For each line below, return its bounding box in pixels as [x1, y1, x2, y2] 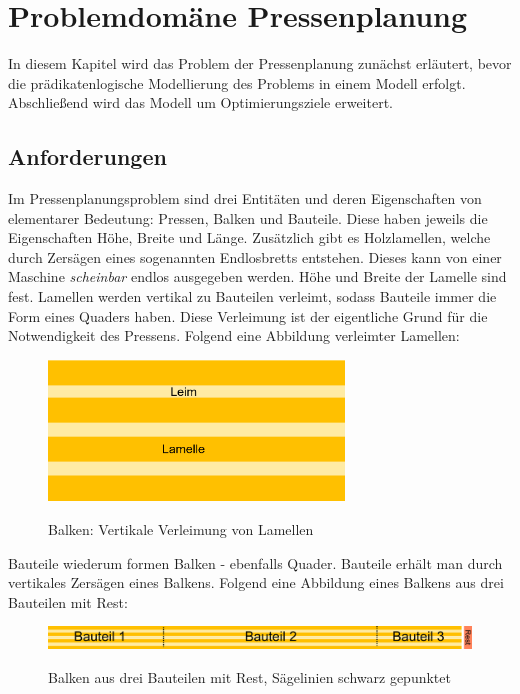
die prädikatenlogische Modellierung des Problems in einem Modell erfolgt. [8, 72, 466, 93]
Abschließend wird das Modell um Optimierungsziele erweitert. [8, 92, 393, 113]
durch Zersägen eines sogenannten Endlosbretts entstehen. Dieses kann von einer [8, 246, 502, 267]
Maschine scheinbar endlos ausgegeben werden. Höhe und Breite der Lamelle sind [8, 266, 507, 287]
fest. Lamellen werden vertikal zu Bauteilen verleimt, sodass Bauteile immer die [8, 286, 497, 307]
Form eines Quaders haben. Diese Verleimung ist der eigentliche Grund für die [8, 305, 488, 326]
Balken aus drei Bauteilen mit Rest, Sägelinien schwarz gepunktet [48, 666, 451, 687]
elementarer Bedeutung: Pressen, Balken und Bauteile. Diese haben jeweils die [8, 207, 488, 228]
